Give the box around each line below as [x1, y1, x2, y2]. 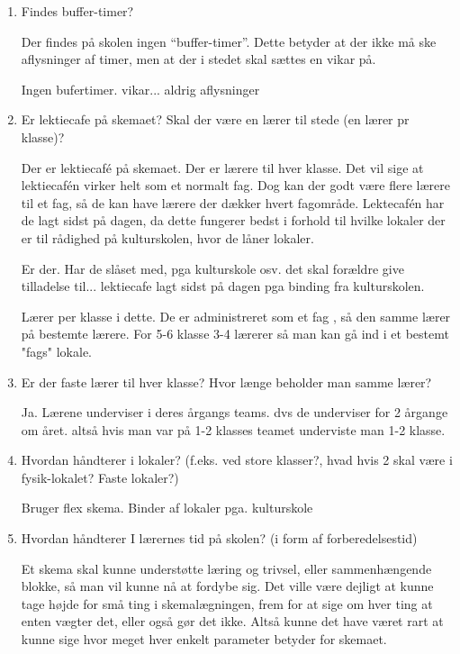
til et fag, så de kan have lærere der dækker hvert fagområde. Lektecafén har [21, 193, 445, 212]
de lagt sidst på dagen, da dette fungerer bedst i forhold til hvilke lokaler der [21, 211, 446, 230]
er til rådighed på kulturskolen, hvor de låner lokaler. [21, 228, 314, 247]
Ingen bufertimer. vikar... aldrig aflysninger [21, 79, 260, 98]
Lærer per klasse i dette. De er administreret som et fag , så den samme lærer [21, 306, 451, 325]
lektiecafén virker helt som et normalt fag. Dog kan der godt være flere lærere [21, 176, 450, 195]
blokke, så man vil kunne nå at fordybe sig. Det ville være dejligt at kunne [21, 577, 434, 595]
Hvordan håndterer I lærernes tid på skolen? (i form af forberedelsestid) [21, 529, 418, 548]
